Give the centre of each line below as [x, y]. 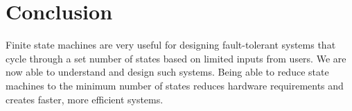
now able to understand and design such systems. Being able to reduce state [167, 72]
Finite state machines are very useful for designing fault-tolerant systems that [171, 45]
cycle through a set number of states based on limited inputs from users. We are [176, 58]
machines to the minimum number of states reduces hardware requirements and [175, 85]
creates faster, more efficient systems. [85, 99]
